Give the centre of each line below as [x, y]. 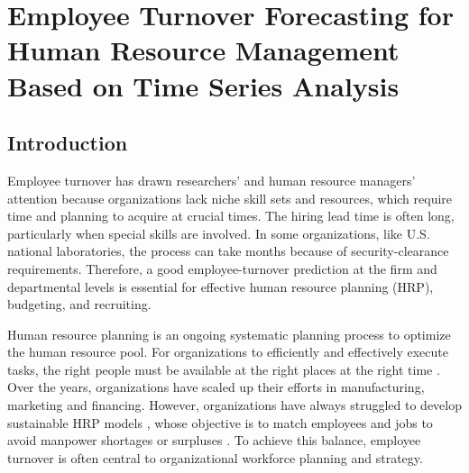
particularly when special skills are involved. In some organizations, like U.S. [219, 233]
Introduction [68, 143]
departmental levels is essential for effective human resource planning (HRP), [221, 286]
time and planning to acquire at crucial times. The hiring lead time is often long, [231, 216]
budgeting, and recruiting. [79, 304]
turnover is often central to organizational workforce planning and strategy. [215, 457]
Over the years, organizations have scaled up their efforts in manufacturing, [216, 387]
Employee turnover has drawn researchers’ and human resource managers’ [212, 180]
